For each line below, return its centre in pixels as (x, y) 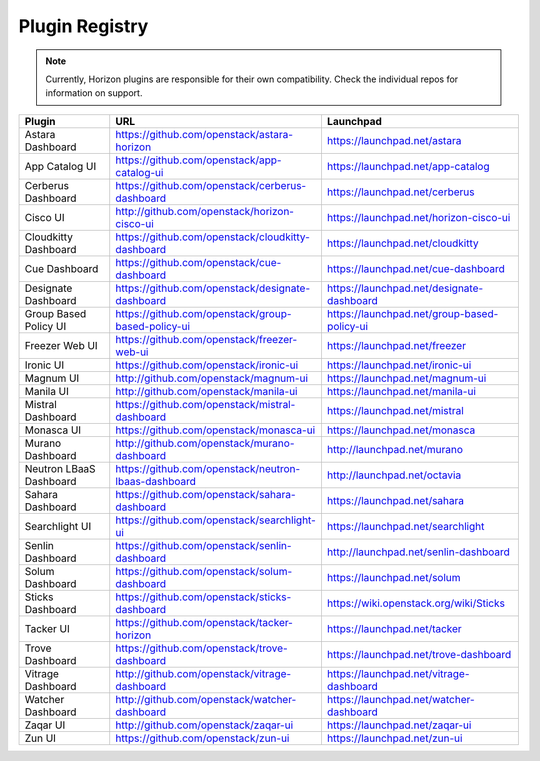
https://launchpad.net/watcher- (400, 699)
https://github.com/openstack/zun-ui (202, 738)
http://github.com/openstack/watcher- (206, 699)
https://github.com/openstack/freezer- (206, 339)
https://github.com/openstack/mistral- (205, 404)
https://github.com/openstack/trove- (202, 648)
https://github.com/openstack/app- (198, 160)
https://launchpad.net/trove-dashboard (419, 654)
